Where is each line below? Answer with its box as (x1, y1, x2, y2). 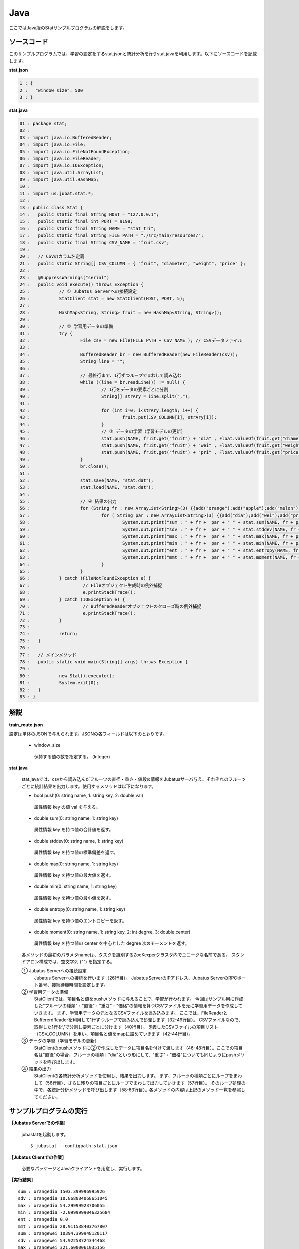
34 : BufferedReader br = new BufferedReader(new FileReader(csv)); (19, 351, 238, 357)
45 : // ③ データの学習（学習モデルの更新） (19, 429, 186, 434)
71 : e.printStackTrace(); (19, 610, 136, 616)
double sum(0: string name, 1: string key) (34, 815, 118, 821)
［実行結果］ (9, 1177, 36, 1183)
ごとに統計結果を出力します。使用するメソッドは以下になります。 (21, 783, 156, 789)
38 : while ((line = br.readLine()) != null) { (19, 380, 185, 385)
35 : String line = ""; (19, 359, 125, 364)
